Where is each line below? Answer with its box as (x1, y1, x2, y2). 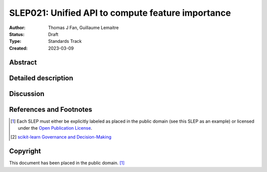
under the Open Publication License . (18, 125, 92, 131)
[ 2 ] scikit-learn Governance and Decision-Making (10, 134, 111, 140)
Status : (9, 31, 25, 37)
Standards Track (48, 38, 82, 44)
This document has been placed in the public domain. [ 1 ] (9, 160, 125, 166)
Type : (9, 38, 22, 44)
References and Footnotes (9, 105, 92, 113)
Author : (9, 25, 26, 31)
